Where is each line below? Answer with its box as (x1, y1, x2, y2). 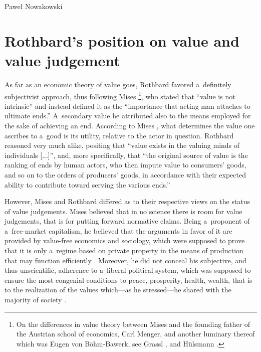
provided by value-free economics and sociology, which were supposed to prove (5, 235, 245, 246)
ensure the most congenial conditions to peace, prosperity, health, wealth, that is (5, 274, 252, 285)
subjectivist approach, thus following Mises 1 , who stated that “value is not (5, 89, 235, 101)
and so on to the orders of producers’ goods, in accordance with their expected (5, 169, 246, 180)
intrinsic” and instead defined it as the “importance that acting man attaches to (5, 100, 250, 111)
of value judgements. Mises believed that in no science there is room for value (5, 206, 242, 216)
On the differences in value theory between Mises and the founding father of (16, 318, 250, 329)
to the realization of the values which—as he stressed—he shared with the (5, 284, 231, 295)
